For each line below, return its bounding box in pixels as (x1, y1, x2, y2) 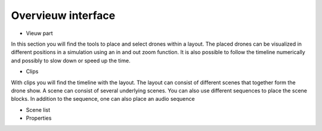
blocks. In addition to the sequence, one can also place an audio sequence (11, 95, 195, 103)
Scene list (26, 106, 51, 113)
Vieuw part (26, 30, 53, 37)
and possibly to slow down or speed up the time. (11, 57, 131, 64)
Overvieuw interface (11, 9, 116, 22)
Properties (26, 114, 52, 122)
